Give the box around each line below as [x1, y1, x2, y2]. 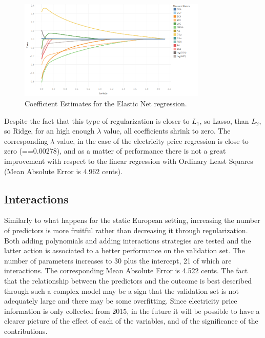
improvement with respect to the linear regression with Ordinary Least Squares [4, 156, 253, 166]
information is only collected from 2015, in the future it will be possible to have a [4, 305, 260, 316]
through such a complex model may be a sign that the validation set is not [4, 285, 239, 296]
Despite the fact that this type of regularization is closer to [4, 115, 190, 126]
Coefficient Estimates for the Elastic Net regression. [25, 98, 187, 109]
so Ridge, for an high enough [4, 125, 95, 136]
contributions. [4, 325, 48, 336]
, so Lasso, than [199, 115, 249, 126]
